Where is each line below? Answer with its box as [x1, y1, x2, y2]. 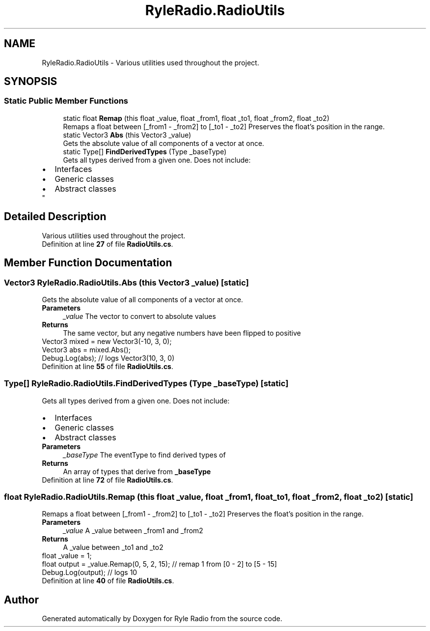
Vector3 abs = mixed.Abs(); [42, 345, 131, 354]
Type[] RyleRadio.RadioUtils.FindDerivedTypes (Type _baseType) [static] [4, 378, 289, 389]
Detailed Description [4, 210, 107, 223]
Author [4, 593, 39, 606]
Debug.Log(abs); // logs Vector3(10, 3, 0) [42, 353, 175, 362]
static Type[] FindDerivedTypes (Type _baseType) [63, 147, 227, 156]
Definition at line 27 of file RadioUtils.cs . [42, 239, 173, 248]
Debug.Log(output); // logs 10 [42, 568, 137, 577]
